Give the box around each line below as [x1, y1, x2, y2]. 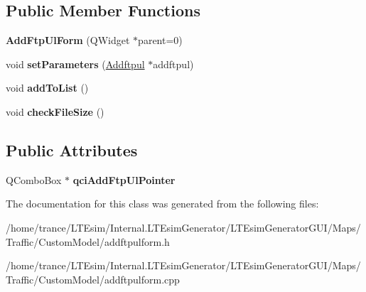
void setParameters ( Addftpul [6, 56, 145, 71]
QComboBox [6, 172, 62, 187]
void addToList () [6, 80, 89, 95]
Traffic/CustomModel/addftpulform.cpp [6, 271, 180, 286]
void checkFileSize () [6, 104, 104, 119]
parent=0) [138, 33, 183, 48]
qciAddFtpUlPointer [72, 172, 176, 187]
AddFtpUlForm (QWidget [6, 33, 130, 48]
